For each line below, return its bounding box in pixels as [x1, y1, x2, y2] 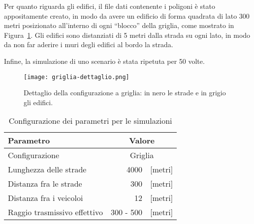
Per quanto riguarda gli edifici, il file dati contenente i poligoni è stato [4, 1, 215, 11]
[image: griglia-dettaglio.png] [24, 73, 129, 81]
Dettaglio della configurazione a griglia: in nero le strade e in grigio [24, 87, 226, 98]
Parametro [8, 135, 50, 146]
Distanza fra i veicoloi [8, 192, 83, 204]
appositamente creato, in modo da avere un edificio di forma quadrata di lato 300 [4, 10, 250, 21]
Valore [129, 135, 155, 146]
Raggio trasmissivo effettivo [8, 206, 103, 218]
